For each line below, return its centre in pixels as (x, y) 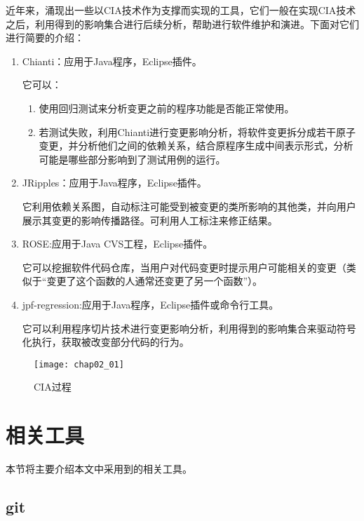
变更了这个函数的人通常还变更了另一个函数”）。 (155, 281)
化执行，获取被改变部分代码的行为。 (106, 342)
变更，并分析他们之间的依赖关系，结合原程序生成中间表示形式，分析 (196, 146)
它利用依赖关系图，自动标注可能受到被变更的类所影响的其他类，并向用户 (189, 206)
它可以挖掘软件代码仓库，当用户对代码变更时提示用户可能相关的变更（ (184, 267)
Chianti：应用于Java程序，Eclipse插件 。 (112, 61)
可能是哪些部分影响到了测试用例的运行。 (132, 159)
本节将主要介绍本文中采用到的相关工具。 (99, 469)
